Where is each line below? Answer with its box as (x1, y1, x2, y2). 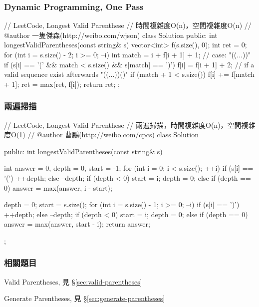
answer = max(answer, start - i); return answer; (4, 219, 150, 229)
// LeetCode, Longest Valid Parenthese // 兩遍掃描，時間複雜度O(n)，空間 (4, 119, 242, 130)
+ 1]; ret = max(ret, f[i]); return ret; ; (4, 78, 120, 89)
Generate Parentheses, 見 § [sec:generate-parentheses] (4, 293, 165, 304)
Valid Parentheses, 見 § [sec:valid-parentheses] (4, 276, 142, 287)
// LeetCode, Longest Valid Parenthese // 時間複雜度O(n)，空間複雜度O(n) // (4, 20, 252, 30)
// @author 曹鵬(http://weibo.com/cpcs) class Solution (27, 129, 199, 140)
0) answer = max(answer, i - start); (4, 182, 112, 193)
